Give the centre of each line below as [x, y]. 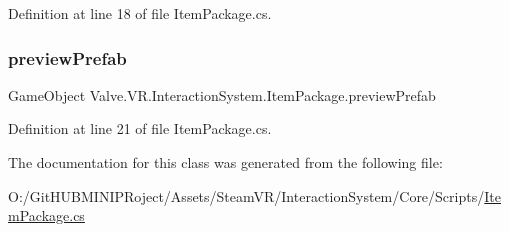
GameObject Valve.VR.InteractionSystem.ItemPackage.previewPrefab [222, 94]
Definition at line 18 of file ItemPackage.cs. [140, 13]
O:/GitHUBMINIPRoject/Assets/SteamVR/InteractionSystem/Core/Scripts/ [246, 195]
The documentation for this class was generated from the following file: [225, 162]
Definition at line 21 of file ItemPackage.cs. [140, 128]
